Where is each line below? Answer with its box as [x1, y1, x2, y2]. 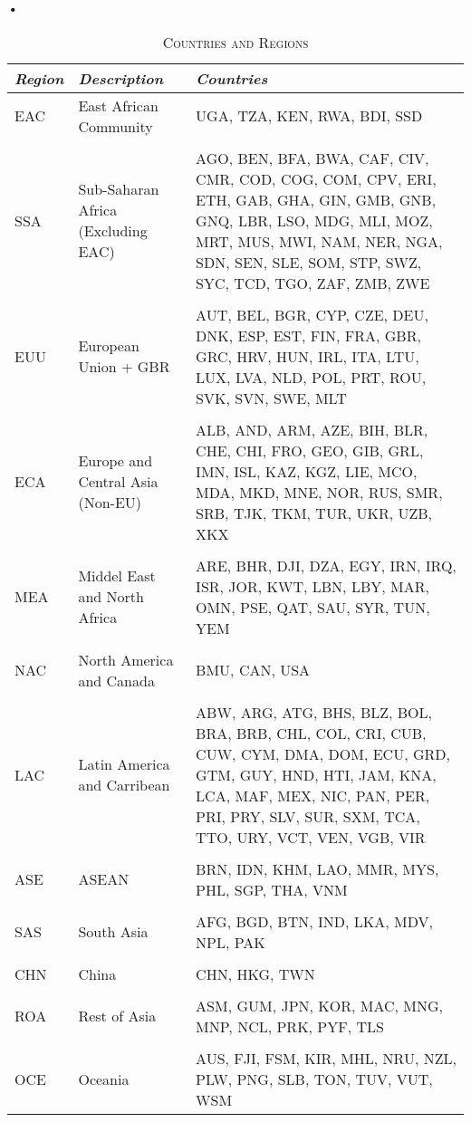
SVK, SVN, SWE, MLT [196, 387, 347, 408]
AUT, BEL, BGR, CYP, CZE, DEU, [196, 303, 428, 325]
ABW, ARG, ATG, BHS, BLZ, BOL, [196, 701, 432, 723]
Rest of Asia [78, 1005, 157, 1027]
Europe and [78, 450, 153, 472]
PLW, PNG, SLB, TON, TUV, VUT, [196, 1068, 433, 1089]
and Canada [78, 669, 155, 691]
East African [78, 94, 159, 116]
